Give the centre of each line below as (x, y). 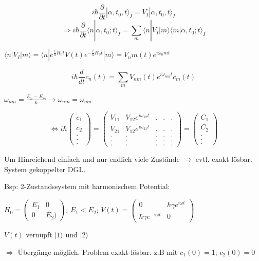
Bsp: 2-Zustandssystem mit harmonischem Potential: (87, 186)
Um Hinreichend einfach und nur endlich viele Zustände (92, 159)
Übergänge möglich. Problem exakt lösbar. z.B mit (98, 251)
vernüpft (39, 235)
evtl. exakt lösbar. (224, 159)
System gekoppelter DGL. (45, 169)
